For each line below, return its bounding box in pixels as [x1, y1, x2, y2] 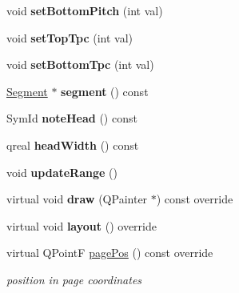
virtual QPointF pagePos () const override [6, 244, 213, 261]
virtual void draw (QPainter [6, 191, 148, 207]
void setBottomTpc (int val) [6, 56, 154, 73]
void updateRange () [6, 163, 118, 180]
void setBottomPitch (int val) [6, 2, 163, 18]
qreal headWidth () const [6, 136, 139, 153]
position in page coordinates [6, 271, 142, 287]
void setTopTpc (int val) [6, 29, 133, 46]
